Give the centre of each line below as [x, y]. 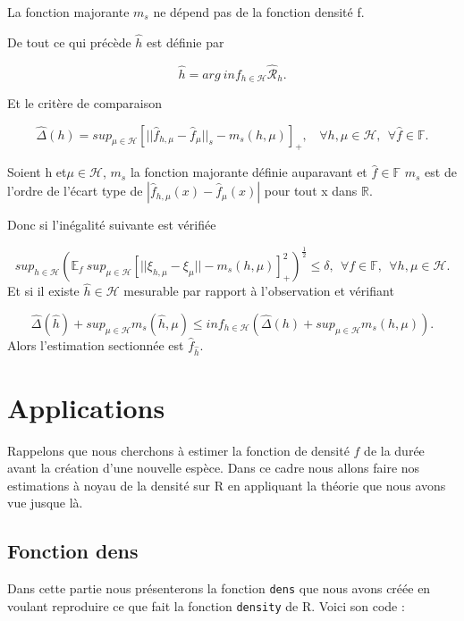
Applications [86, 407]
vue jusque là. [45, 503]
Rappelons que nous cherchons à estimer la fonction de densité [178, 450]
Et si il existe [43, 291]
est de [441, 172]
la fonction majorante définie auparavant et [249, 172]
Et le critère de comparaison [85, 103]
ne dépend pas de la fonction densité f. [259, 12]
